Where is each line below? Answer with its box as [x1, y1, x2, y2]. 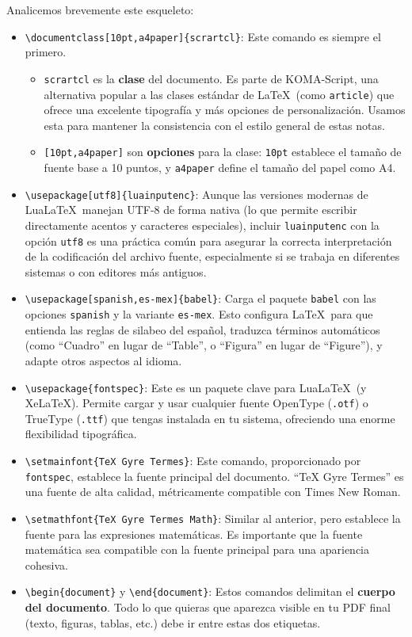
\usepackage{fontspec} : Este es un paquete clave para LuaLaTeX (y [25, 379, 367, 395]
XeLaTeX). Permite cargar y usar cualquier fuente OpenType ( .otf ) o [25, 395, 368, 411]
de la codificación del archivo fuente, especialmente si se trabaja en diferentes [25, 248, 400, 265]
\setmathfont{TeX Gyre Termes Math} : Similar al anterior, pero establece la [25, 509, 401, 526]
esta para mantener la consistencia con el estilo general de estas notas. [44, 116, 385, 133]
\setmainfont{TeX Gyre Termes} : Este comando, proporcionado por [25, 452, 361, 469]
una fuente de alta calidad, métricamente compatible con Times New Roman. [25, 483, 401, 500]
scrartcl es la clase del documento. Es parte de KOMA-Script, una [44, 70, 379, 86]
